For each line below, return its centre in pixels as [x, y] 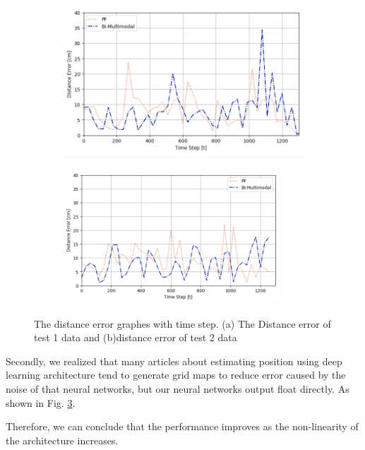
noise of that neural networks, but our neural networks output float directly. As [178, 388]
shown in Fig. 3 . [41, 402]
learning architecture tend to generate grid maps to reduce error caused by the [176, 375]
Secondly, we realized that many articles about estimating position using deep [174, 361]
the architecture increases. [62, 440]
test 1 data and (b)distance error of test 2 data [136, 337]
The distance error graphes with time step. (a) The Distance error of [182, 323]
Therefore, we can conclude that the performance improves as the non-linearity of [182, 426]
